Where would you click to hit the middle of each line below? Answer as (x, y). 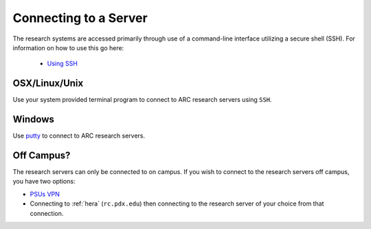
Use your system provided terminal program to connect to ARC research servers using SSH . (142, 100)
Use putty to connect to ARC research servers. (79, 136)
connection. (47, 213)
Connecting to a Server (80, 18)
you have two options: (44, 182)
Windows (33, 119)
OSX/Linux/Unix (48, 84)
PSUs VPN (45, 194)
